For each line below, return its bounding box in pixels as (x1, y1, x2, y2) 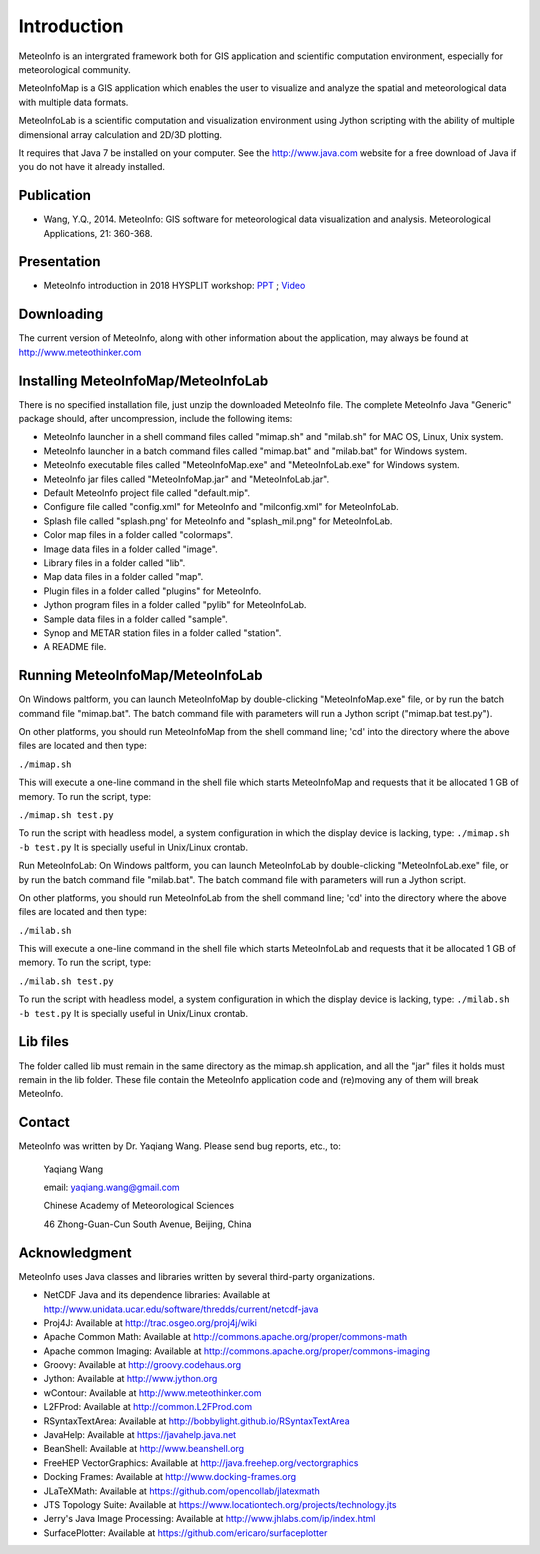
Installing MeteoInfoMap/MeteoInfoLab (18, 372, 269, 389)
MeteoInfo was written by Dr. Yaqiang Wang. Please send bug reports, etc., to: (18, 1140, 342, 1152)
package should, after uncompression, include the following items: (18, 413, 293, 425)
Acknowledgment (18, 1244, 132, 1261)
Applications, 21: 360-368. (43, 227, 153, 239)
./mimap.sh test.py (18, 809, 114, 820)
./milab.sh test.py (18, 975, 114, 987)
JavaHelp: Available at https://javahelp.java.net (43, 1429, 237, 1441)
